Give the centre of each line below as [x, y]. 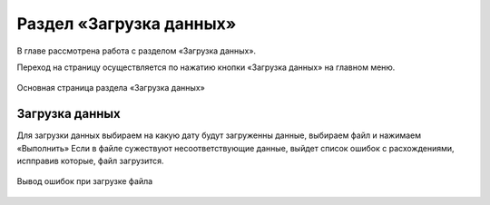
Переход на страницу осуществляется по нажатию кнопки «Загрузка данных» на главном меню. [206, 67]
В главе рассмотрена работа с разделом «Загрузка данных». [137, 51]
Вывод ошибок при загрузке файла [85, 181]
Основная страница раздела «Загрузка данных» [111, 88]
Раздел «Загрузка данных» [127, 24]
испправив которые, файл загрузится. [90, 161]
